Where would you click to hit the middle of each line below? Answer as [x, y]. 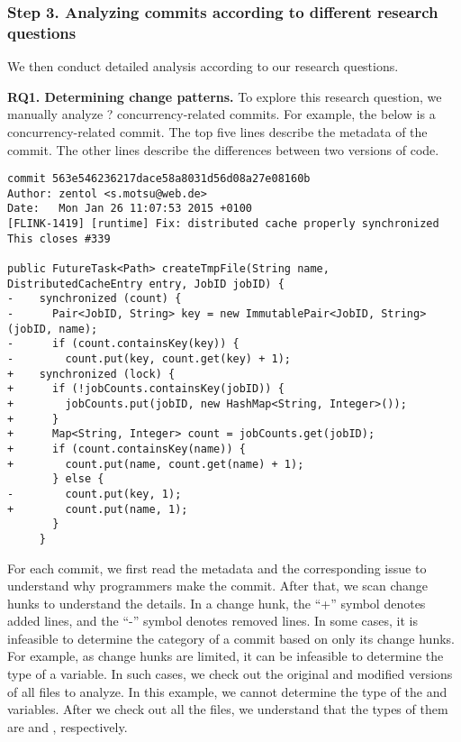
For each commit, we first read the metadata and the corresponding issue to [217, 568]
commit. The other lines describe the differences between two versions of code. [223, 149]
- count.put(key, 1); [95, 494]
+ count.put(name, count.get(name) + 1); [156, 464]
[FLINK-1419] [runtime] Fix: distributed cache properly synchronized [223, 224]
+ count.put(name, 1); [98, 509]
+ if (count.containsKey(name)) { [127, 449]
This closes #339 [59, 238]
